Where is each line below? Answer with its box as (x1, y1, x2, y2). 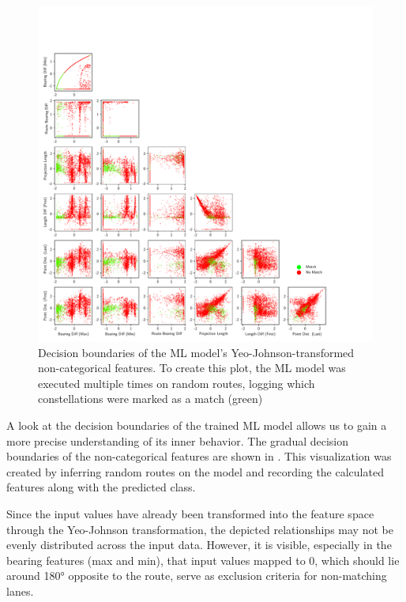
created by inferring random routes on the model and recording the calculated (6, 463, 384, 480)
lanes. (6, 582, 34, 599)
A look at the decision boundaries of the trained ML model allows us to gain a (6, 416, 387, 433)
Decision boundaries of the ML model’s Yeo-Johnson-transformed (38, 344, 355, 360)
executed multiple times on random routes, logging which (38, 374, 315, 391)
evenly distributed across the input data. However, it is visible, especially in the (6, 536, 392, 553)
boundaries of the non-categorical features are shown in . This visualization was (6, 448, 392, 465)
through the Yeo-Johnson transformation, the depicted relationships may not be (6, 521, 393, 537)
